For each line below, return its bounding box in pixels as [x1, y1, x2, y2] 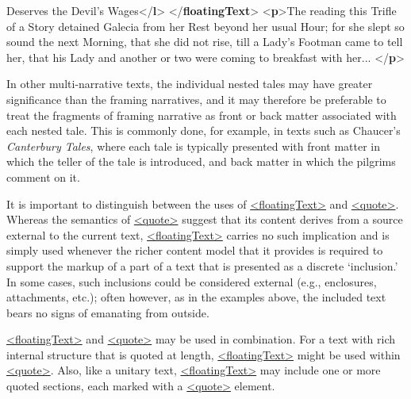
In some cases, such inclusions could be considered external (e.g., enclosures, [6, 273, 377, 290]
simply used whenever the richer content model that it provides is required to [6, 242, 383, 259]
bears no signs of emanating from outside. [6, 304, 209, 320]
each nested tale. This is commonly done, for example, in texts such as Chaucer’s [6, 122, 401, 139]
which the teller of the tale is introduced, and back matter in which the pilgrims [6, 153, 396, 170]
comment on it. [6, 168, 80, 185]
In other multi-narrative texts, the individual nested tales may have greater [6, 75, 373, 92]
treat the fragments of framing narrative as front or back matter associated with [6, 106, 397, 123]
